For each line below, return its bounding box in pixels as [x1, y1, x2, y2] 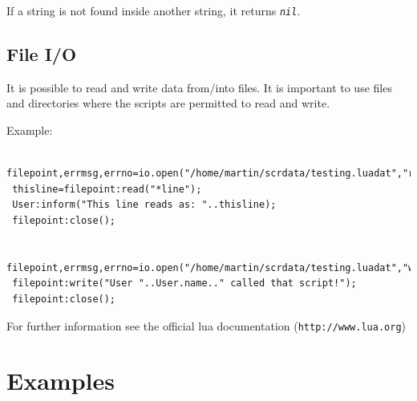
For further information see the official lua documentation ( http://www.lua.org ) [6, 317, 406, 334]
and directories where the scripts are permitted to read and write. [6, 95, 330, 111]
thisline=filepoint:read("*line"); [12, 183, 202, 195]
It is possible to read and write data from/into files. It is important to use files [6, 79, 392, 95]
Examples [6, 364, 115, 397]
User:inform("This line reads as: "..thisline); [12, 199, 277, 211]
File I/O [6, 42, 77, 67]
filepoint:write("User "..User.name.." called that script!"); [12, 277, 357, 290]
